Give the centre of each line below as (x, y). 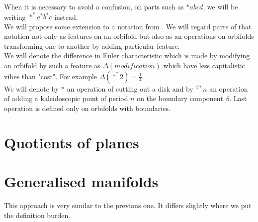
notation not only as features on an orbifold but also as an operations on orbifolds (129, 36)
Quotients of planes (72, 142)
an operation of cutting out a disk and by (130, 88)
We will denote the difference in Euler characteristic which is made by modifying (127, 55)
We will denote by (32, 88)
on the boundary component (180, 98)
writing (15, 17)
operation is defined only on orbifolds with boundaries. (87, 108)
